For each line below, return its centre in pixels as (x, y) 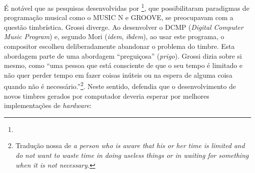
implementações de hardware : (48, 105)
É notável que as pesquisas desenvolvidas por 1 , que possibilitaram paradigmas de (127, 7)
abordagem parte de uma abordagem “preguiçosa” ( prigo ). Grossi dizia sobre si (123, 55)
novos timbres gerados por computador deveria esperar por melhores (107, 96)
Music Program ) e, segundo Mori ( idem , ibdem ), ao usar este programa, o (114, 36)
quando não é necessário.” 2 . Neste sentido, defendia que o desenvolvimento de (120, 86)
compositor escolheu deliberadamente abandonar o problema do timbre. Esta (119, 46)
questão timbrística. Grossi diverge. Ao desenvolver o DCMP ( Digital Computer (124, 27)
